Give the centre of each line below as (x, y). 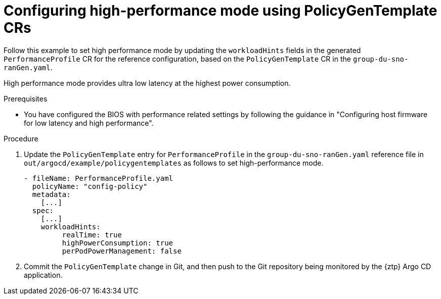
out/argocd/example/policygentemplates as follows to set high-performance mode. (174, 163)
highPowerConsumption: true (118, 243)
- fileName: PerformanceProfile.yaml (99, 178)
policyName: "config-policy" (90, 186)
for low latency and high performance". (89, 123)
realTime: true (92, 235)
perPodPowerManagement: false (122, 251)
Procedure (21, 138)
